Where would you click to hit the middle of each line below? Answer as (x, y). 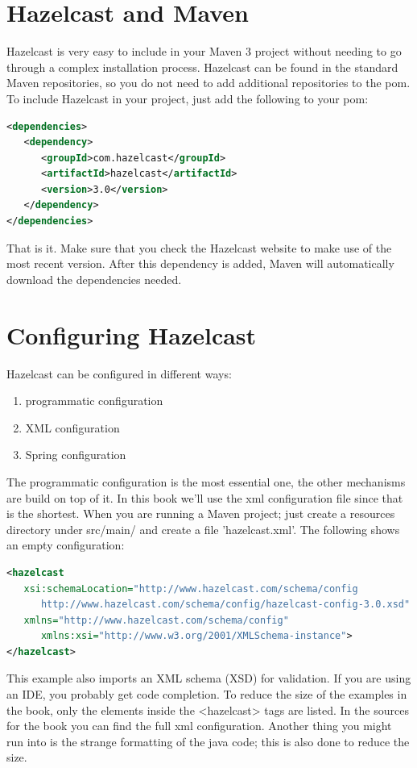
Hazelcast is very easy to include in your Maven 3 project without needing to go (204, 51)
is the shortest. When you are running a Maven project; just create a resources (201, 513)
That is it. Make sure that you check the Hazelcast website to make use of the (199, 247)
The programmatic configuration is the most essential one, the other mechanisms (206, 481)
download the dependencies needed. (94, 279)
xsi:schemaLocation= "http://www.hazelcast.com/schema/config (191, 589)
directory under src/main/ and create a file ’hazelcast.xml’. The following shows (203, 529)
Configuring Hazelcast (132, 334)
